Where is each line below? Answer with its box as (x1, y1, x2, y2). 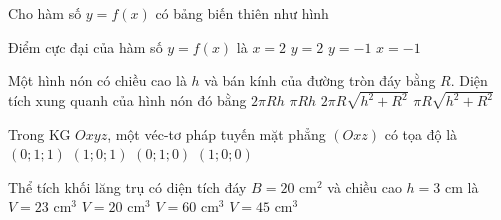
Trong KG (8, 123, 71, 144)
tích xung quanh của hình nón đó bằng (8, 90, 247, 111)
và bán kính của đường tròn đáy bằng (204, 70, 436, 91)
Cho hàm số (8, 3, 82, 23)
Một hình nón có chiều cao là (8, 70, 187, 91)
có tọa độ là (384, 123, 458, 144)
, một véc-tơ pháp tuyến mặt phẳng (107, 123, 326, 144)
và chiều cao (327, 176, 402, 197)
